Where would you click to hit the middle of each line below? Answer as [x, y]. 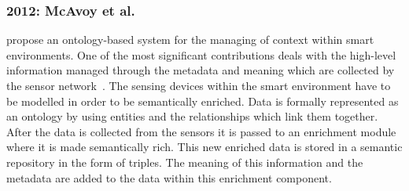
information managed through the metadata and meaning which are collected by [201, 70]
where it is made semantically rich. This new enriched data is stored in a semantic [204, 147]
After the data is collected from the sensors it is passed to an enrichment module [201, 131]
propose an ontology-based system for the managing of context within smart [190, 40]
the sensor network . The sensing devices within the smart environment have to [199, 85]
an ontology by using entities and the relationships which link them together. [192, 116]
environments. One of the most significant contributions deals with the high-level [201, 54]
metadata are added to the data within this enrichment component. [169, 177]
